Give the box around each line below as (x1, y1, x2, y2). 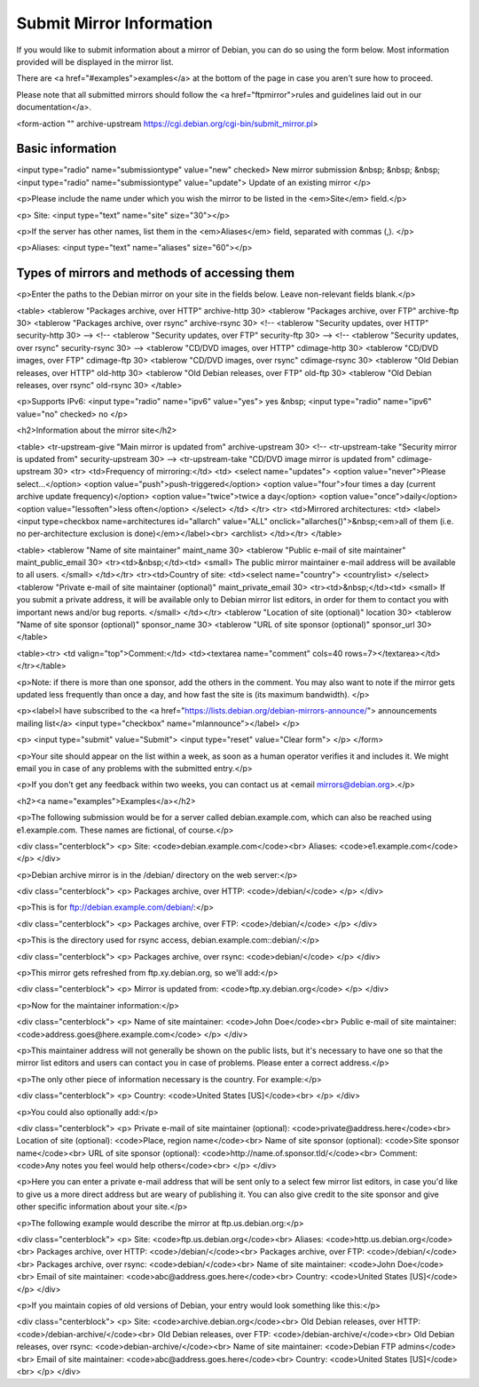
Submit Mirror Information (16, 13, 213, 33)
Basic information (16, 141, 117, 156)
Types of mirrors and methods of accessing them (16, 266, 295, 281)
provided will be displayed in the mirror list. (16, 56, 174, 67)
